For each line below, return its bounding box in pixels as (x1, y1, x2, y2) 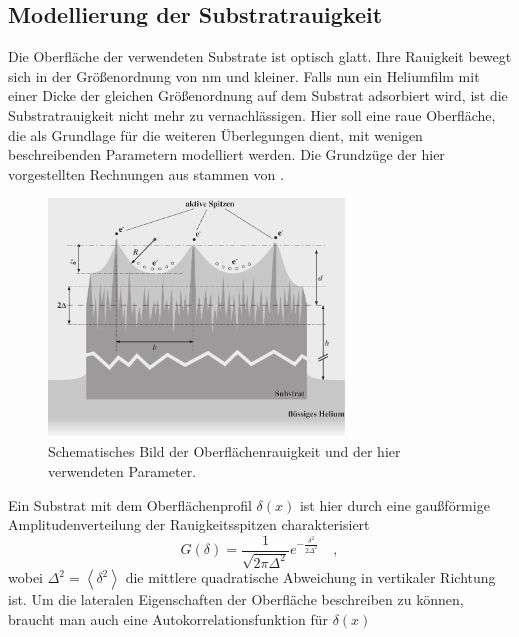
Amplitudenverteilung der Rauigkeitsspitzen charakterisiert (8, 514, 370, 535)
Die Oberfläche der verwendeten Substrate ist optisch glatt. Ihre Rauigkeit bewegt (8, 46, 512, 67)
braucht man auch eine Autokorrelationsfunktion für (8, 608, 328, 629)
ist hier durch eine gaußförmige (299, 494, 490, 515)
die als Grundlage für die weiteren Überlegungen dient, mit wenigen (8, 124, 423, 145)
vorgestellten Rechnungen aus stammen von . (8, 163, 284, 184)
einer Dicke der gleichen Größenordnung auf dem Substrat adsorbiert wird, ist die (8, 85, 508, 106)
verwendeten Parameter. (48, 460, 197, 481)
